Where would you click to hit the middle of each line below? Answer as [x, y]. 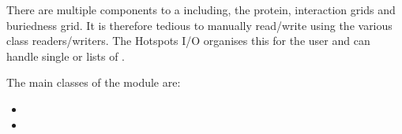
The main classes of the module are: [94, 82]
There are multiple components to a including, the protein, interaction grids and [201, 9]
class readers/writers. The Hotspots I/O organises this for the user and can [188, 41]
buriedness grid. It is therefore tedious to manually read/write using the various [199, 25]
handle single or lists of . [66, 56]
